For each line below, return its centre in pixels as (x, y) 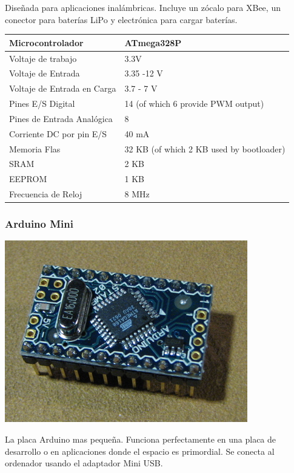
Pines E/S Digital (42, 104)
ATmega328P (153, 42)
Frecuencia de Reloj (46, 194)
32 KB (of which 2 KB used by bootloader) (205, 148)
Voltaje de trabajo (43, 58)
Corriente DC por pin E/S (58, 133)
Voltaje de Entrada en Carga (63, 88)
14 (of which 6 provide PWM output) (194, 104)
